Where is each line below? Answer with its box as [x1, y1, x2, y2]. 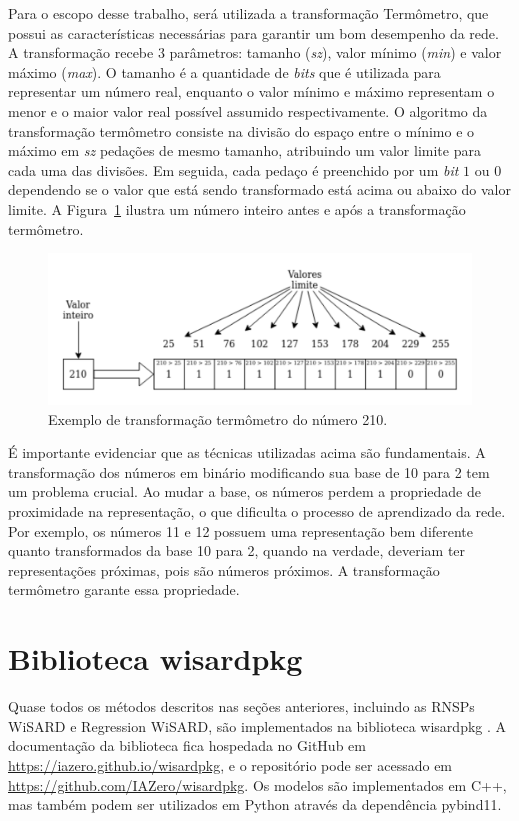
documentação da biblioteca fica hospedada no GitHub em [8, 735, 366, 756]
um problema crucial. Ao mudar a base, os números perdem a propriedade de [8, 481, 481, 502]
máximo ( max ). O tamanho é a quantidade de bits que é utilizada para [8, 61, 441, 82]
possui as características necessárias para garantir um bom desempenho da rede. [8, 22, 499, 43]
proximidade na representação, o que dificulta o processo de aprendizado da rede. [8, 501, 506, 522]
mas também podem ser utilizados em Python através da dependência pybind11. [8, 794, 502, 815]
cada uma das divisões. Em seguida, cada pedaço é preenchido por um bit [8, 159, 459, 180]
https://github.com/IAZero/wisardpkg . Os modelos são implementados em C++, [8, 774, 507, 795]
